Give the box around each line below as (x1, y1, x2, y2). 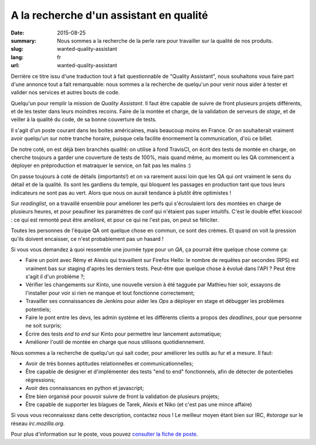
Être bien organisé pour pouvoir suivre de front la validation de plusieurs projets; (25, 392, 219, 400)
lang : (11, 53, 24, 61)
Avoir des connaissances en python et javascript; (25, 385, 145, 392)
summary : (11, 37, 37, 44)
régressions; (25, 376, 56, 383)
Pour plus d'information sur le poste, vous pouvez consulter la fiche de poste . (11, 430, 198, 438)
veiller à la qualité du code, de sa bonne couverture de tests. (11, 116, 157, 123)
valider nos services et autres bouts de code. (11, 89, 120, 96)
